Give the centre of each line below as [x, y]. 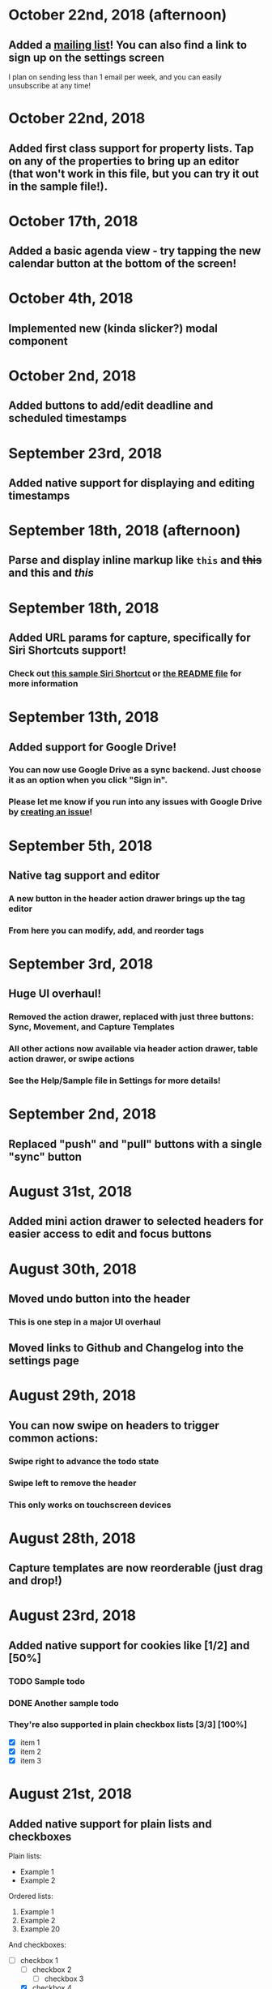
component [38, 341]
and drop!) [35, 1581]
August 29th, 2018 [72, 1396]
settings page [44, 1361]
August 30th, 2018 [73, 1269]
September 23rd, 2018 [85, 453]
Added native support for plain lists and [110, 1824]
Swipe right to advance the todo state [84, 1461]
